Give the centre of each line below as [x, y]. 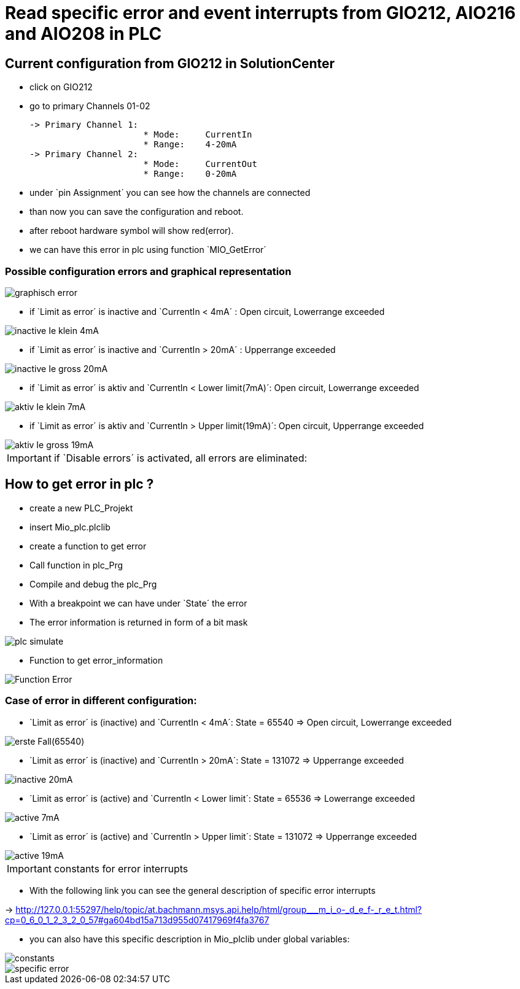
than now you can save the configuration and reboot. [137, 212]
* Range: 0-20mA [190, 174]
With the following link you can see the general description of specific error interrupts [203, 890]
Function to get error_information [96, 660]
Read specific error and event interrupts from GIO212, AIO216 [260, 13]
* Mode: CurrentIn [198, 135]
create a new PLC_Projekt [81, 508]
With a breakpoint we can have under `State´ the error [138, 603]
